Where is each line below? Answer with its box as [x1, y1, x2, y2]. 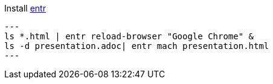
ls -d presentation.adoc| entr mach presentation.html [4, 41, 269, 51]
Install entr [4, 3, 46, 13]
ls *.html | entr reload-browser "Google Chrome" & [4, 31, 254, 41]
